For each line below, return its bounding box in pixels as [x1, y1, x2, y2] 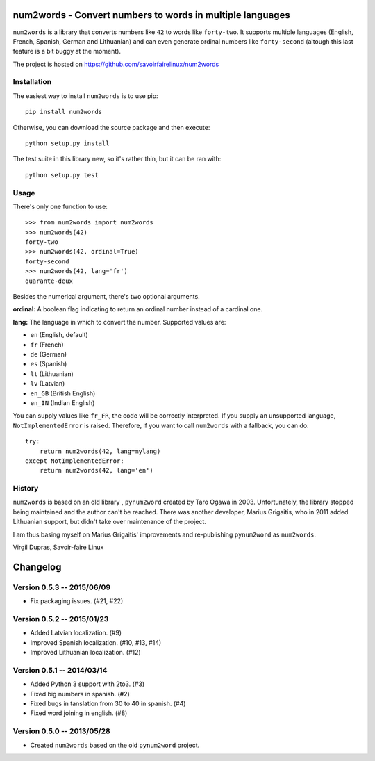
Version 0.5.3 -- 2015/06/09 [12, 582, 111, 592]
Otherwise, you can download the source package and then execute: [12, 123, 210, 131]
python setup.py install [25, 140, 110, 147]
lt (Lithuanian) [30, 369, 74, 378]
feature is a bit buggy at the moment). [12, 47, 122, 56]
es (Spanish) [30, 360, 67, 368]
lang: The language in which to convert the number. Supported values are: [12, 318, 226, 326]
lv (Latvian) [30, 379, 65, 388]
